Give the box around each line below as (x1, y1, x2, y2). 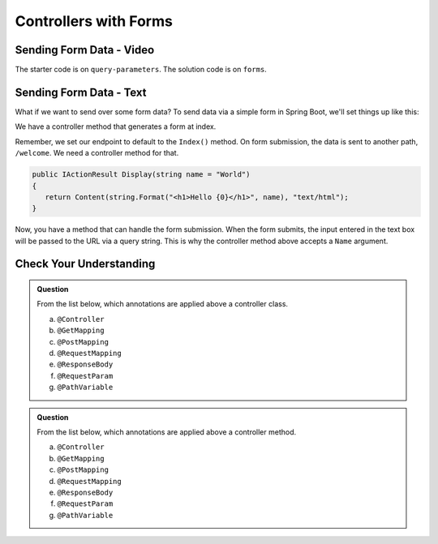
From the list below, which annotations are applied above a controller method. (36, 426, 297, 437)
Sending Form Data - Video (15, 43, 155, 57)
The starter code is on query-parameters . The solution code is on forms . (15, 65, 267, 75)
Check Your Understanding (15, 257, 156, 271)
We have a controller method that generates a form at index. (15, 122, 217, 131)
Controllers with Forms (15, 12, 174, 30)
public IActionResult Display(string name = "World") (32, 170, 251, 179)
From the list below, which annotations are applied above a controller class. (36, 299, 288, 309)
